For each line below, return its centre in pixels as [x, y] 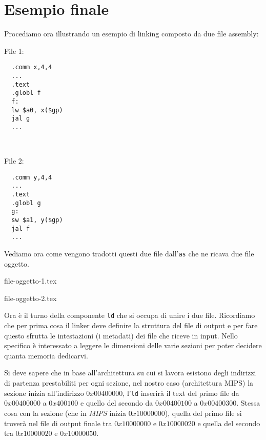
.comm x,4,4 [32, 67]
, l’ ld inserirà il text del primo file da [181, 393]
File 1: [14, 51]
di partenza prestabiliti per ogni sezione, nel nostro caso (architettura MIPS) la [129, 383]
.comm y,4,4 [32, 177]
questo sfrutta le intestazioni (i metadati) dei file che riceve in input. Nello [121, 335]
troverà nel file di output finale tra [58, 423]
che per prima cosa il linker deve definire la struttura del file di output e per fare [131, 325]
